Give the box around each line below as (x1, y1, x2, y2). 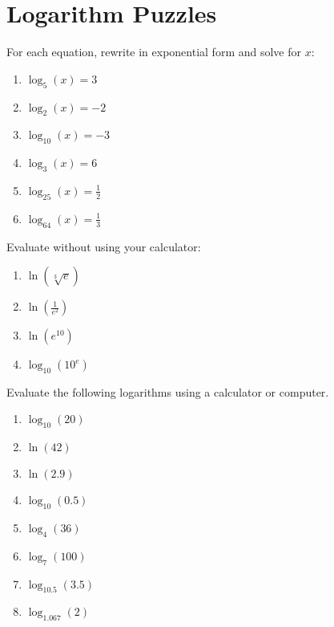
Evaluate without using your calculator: (6, 238, 201, 254)
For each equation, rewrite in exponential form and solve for (6, 43, 301, 60)
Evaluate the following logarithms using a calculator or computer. (6, 383, 329, 400)
